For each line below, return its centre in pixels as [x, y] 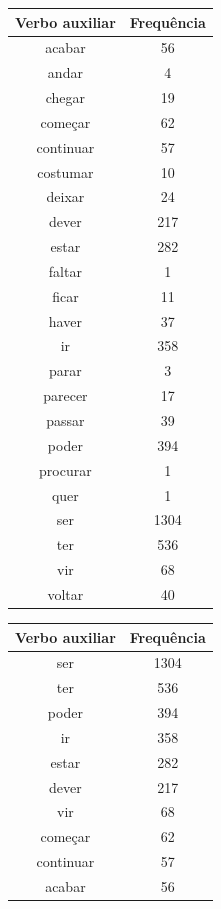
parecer [65, 395]
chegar [65, 97]
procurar [65, 469]
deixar [65, 196]
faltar [65, 270]
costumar [65, 171]
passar [65, 420]
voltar [65, 593]
